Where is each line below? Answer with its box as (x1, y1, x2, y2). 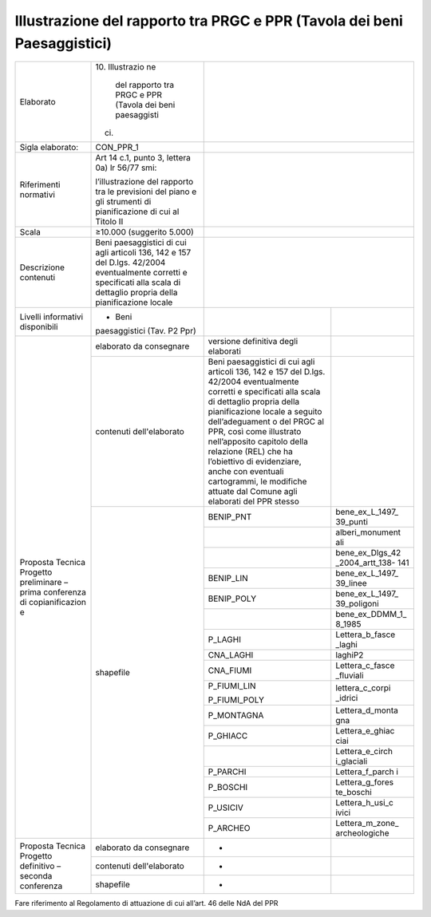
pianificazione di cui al (95, 206, 180, 217)
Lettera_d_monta (335, 705, 398, 716)
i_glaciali (335, 756, 368, 767)
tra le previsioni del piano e (95, 186, 197, 197)
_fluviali (335, 670, 364, 682)
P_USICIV (208, 802, 243, 813)
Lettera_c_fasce (335, 660, 395, 671)
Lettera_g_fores (335, 777, 394, 788)
